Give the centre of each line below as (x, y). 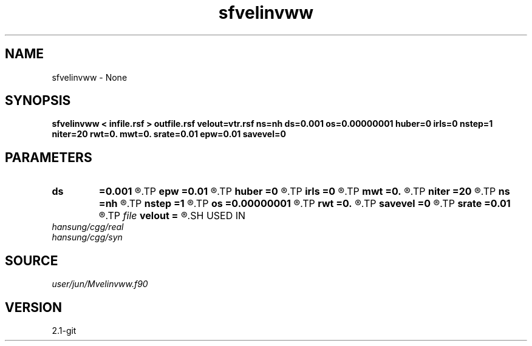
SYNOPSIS (38, 101)
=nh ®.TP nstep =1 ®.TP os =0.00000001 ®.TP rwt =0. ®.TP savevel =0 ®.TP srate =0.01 (305, 204)
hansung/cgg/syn (87, 237)
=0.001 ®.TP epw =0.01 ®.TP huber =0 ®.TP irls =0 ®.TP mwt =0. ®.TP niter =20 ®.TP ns (304, 192)
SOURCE (32, 260)
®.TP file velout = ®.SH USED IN (172, 216)
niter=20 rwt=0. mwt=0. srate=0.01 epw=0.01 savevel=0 (169, 134)
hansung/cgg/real (88, 227)
